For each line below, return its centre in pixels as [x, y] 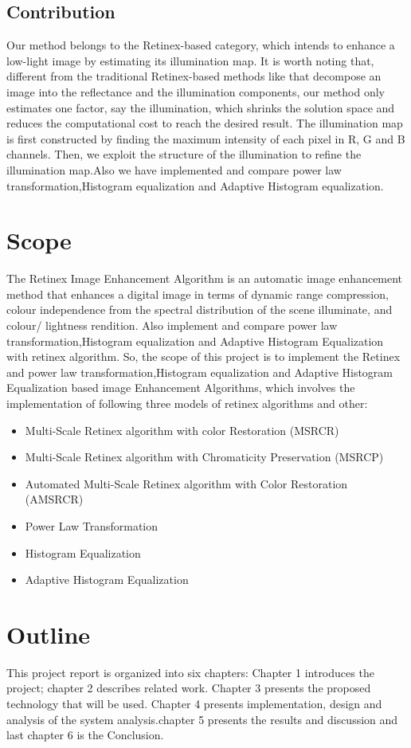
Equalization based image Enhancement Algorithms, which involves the [181, 388]
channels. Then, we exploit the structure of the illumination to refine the [184, 154]
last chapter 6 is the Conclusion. [85, 735]
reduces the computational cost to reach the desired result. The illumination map [205, 123]
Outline [49, 634]
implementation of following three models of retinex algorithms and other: [187, 403]
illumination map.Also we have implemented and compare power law [174, 169]
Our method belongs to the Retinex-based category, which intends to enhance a [201, 45]
